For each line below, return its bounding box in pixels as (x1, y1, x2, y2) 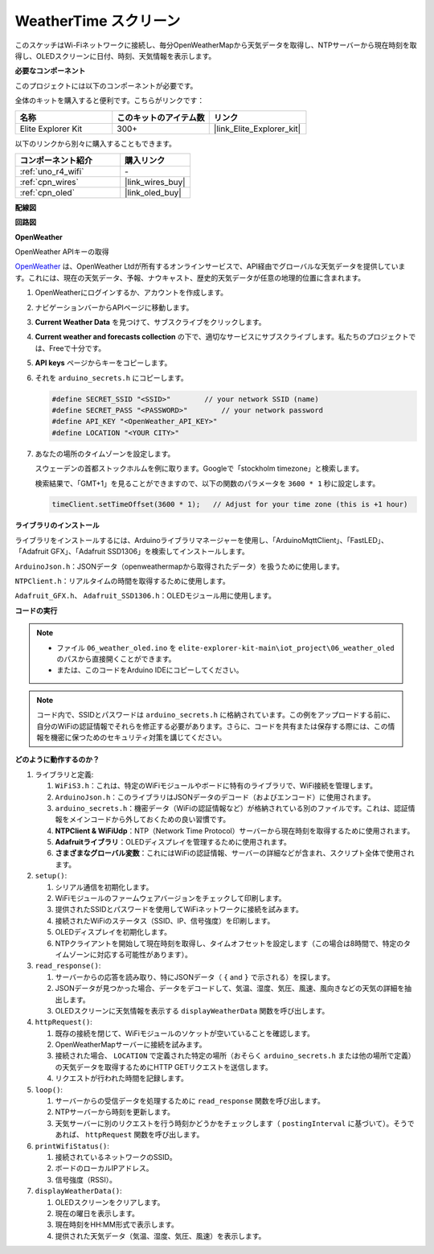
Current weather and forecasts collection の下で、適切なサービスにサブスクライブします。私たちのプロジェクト (35, 332, 409, 342)
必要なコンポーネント (14, 66, 86, 76)
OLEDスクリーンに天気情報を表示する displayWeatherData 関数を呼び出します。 (55, 1005, 330, 1015)
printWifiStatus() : (35, 1141, 110, 1150)
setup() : (35, 871, 68, 881)
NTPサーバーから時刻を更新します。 (55, 1107, 174, 1117)
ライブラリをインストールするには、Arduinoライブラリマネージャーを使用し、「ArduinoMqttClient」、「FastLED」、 (14, 535, 389, 545)
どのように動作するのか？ (14, 754, 100, 764)
